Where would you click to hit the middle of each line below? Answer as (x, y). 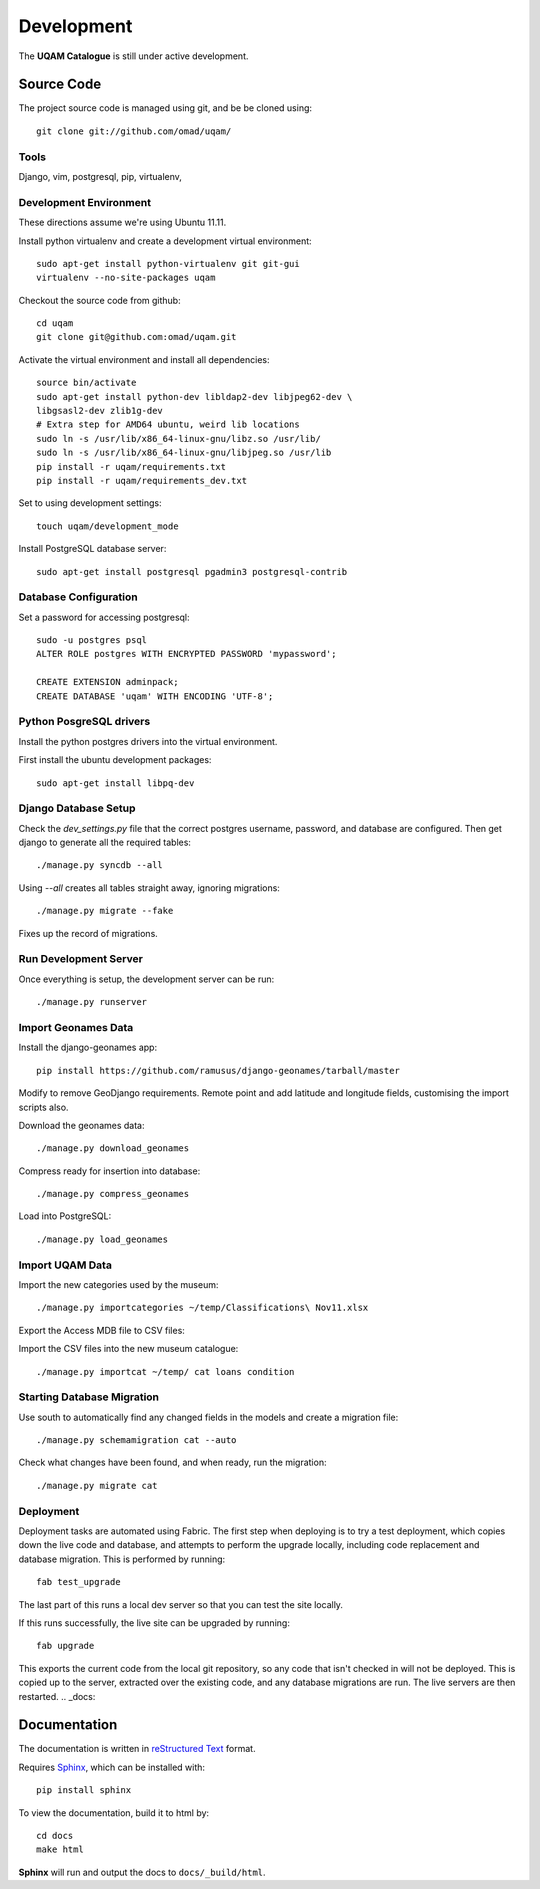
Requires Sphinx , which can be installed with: (111, 1767)
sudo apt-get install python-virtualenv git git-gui (168, 263)
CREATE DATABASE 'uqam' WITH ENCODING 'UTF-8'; (155, 696)
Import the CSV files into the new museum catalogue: (128, 1349)
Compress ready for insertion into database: (109, 1171)
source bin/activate (86, 383)
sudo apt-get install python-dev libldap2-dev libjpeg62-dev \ (194, 396)
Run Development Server (81, 959)
